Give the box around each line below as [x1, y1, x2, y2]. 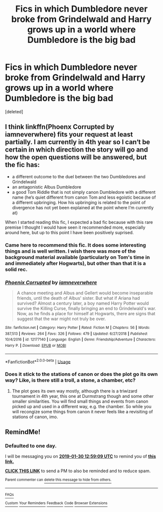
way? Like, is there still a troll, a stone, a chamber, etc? [5, 377, 136, 384]
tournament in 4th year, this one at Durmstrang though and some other [12, 393, 154, 399]
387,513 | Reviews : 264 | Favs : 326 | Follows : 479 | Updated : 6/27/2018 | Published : [5, 331, 148, 336]
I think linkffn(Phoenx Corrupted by [5, 123, 114, 131]
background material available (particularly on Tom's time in [5, 254, 150, 260]
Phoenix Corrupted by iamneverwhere [5, 279, 97, 286]
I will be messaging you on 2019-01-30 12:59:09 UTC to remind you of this [5, 453, 156, 460]
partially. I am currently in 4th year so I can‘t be [5, 138, 150, 146]
